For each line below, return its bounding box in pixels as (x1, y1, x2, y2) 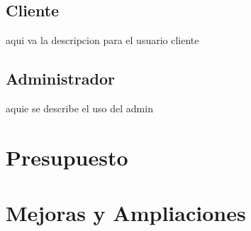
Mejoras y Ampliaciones (6, 198, 246, 227)
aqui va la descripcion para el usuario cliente (6, 33, 199, 48)
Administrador (6, 68, 115, 90)
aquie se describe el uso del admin (6, 101, 153, 115)
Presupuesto (6, 142, 128, 171)
